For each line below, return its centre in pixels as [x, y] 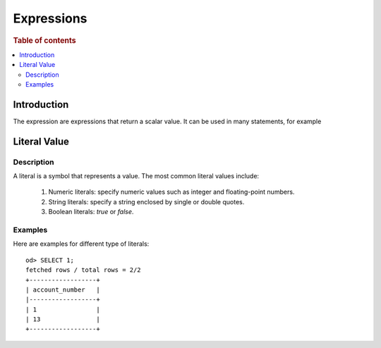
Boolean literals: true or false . [91, 212]
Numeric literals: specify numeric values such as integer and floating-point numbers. [171, 192]
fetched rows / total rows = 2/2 [83, 270]
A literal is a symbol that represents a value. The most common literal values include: [136, 176]
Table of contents [45, 40]
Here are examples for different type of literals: [81, 244]
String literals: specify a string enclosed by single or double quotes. [146, 201]
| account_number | [63, 290]
